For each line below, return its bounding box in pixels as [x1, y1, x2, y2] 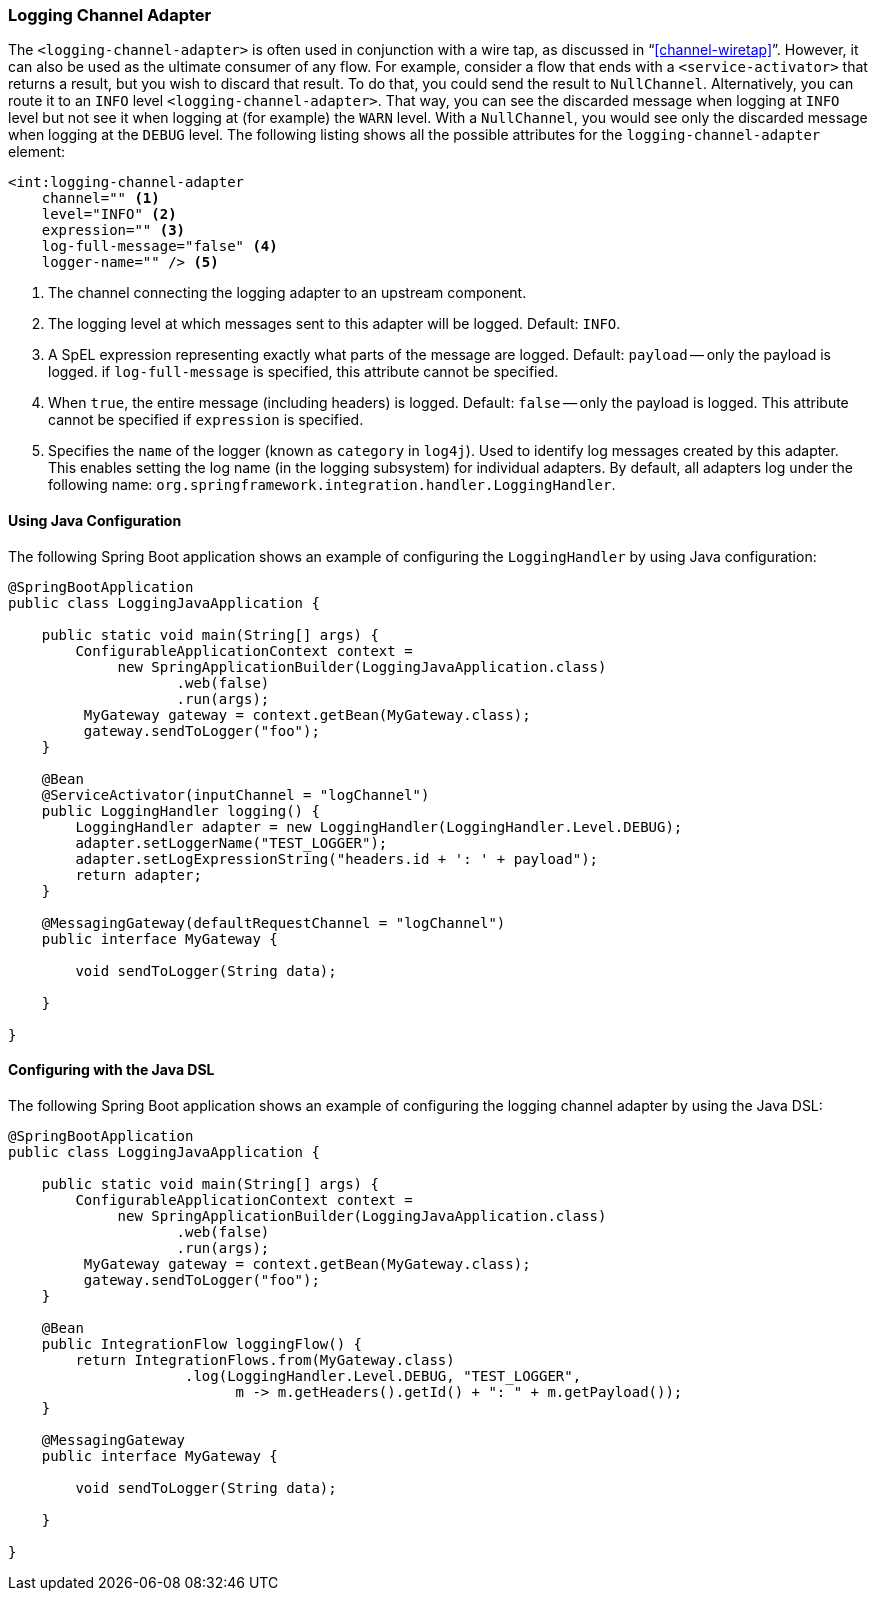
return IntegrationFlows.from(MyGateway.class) [75, 1351, 455, 1368]
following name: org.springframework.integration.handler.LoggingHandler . [48, 476, 616, 494]
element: [8, 143, 66, 161]
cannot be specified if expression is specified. [48, 411, 364, 429]
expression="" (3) [41, 222, 186, 239]
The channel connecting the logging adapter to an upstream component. [48, 284, 527, 302]
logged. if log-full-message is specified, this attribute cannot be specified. [48, 363, 559, 381]
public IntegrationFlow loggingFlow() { [41, 1335, 363, 1352]
